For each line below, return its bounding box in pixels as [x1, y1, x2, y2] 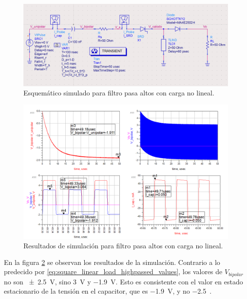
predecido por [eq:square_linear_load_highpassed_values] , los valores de [4, 266, 223, 277]
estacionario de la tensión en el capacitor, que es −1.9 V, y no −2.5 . [4, 286, 212, 296]
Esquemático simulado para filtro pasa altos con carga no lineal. [23, 88, 214, 98]
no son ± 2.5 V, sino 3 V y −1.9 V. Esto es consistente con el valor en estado [4, 276, 243, 286]
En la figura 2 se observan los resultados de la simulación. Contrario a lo [4, 257, 220, 267]
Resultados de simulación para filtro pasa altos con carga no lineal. [23, 241, 223, 251]
